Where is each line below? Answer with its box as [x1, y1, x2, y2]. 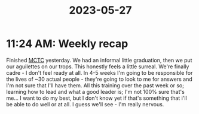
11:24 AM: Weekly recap [6, 37, 128, 50]
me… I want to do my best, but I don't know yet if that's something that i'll [6, 94, 187, 102]
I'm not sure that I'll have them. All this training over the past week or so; [6, 81, 184, 89]
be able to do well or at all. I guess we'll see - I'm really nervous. [6, 100, 164, 107]
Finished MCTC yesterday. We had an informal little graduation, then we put [6, 56, 192, 64]
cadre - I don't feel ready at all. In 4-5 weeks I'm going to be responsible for [6, 69, 193, 76]
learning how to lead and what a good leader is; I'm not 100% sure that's [6, 88, 185, 95]
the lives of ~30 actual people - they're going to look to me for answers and [6, 75, 192, 83]
